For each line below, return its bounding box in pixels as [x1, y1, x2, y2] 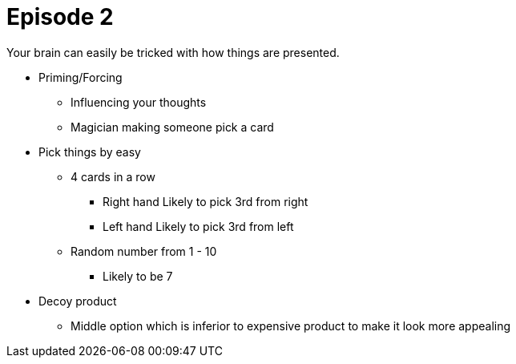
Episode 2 [6, 3, 114, 30]
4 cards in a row [71, 169, 155, 184]
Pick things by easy [38, 144, 141, 159]
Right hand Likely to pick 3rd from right [103, 194, 308, 208]
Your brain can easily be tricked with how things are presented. [6, 45, 340, 59]
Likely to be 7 [103, 269, 173, 283]
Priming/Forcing [38, 70, 123, 84]
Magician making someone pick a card [71, 119, 274, 134]
